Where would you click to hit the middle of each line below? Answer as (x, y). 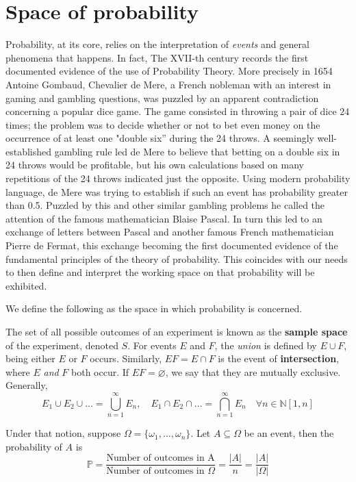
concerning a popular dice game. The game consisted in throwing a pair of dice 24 (178, 111)
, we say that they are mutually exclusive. (253, 371)
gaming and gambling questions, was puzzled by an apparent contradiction (162, 98)
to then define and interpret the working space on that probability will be (160, 272)
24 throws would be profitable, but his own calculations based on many (155, 165)
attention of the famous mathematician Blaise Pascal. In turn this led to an (164, 218)
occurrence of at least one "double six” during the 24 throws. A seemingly (160, 138)
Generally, (27, 385)
